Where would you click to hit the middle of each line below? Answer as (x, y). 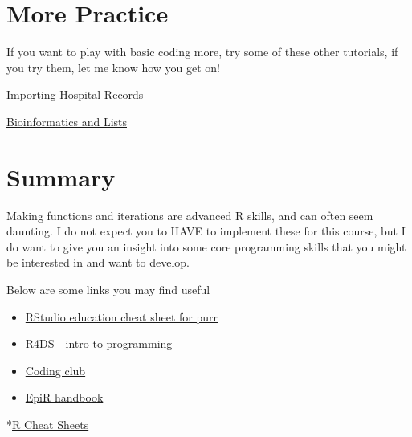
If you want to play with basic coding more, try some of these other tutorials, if (202, 52)
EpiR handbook (64, 397)
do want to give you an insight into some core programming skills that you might (206, 246)
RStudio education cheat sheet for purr (121, 316)
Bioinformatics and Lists (67, 121)
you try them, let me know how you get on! (114, 67)
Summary (61, 176)
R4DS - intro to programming (99, 343)
